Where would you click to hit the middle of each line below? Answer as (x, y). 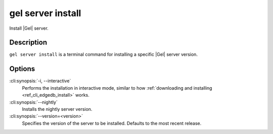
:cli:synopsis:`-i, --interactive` (40, 81)
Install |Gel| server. (29, 28)
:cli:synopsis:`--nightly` (33, 102)
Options (22, 69)
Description (28, 43)
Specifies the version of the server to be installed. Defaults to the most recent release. (112, 123)
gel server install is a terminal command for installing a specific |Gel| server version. (104, 54)
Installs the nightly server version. (57, 109)
